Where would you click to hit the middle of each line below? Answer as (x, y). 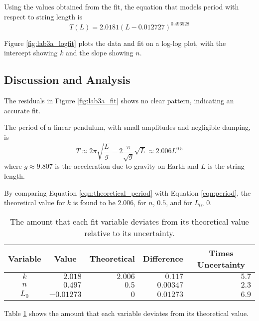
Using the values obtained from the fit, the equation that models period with (122, 6)
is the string (226, 166)
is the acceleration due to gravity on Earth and (127, 166)
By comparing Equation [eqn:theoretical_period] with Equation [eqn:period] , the (128, 192)
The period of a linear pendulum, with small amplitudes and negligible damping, (127, 127)
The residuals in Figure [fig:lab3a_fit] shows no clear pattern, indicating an (119, 101)
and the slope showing (100, 53)
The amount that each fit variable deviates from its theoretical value (129, 221)
